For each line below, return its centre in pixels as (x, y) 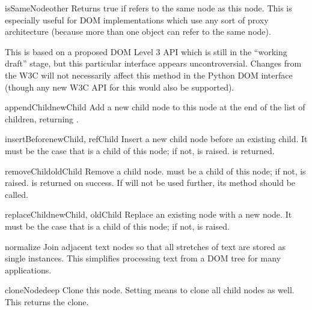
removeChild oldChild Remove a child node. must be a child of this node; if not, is (155, 171)
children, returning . (42, 118)
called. (17, 194)
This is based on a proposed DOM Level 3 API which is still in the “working (146, 51)
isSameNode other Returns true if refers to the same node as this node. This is (148, 8)
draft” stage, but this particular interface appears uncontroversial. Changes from (153, 63)
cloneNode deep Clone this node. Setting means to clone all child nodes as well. (150, 290)
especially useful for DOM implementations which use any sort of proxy (137, 19)
